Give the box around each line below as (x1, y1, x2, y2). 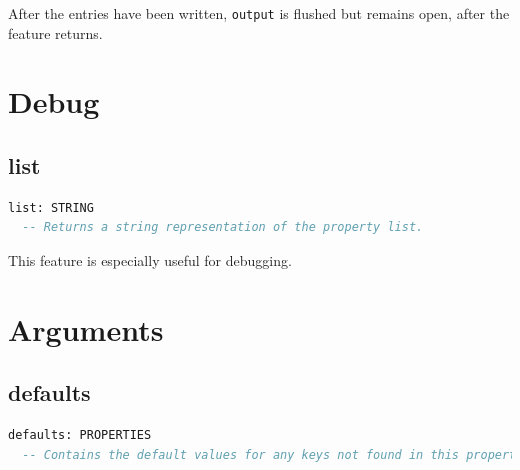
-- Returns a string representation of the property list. (22, 220, 424, 235)
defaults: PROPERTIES (8, 428, 152, 443)
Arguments (8, 308, 164, 349)
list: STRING (8, 200, 94, 215)
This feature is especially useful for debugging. (8, 250, 292, 271)
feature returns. (8, 22, 103, 43)
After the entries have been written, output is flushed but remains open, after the (8, 3, 510, 23)
